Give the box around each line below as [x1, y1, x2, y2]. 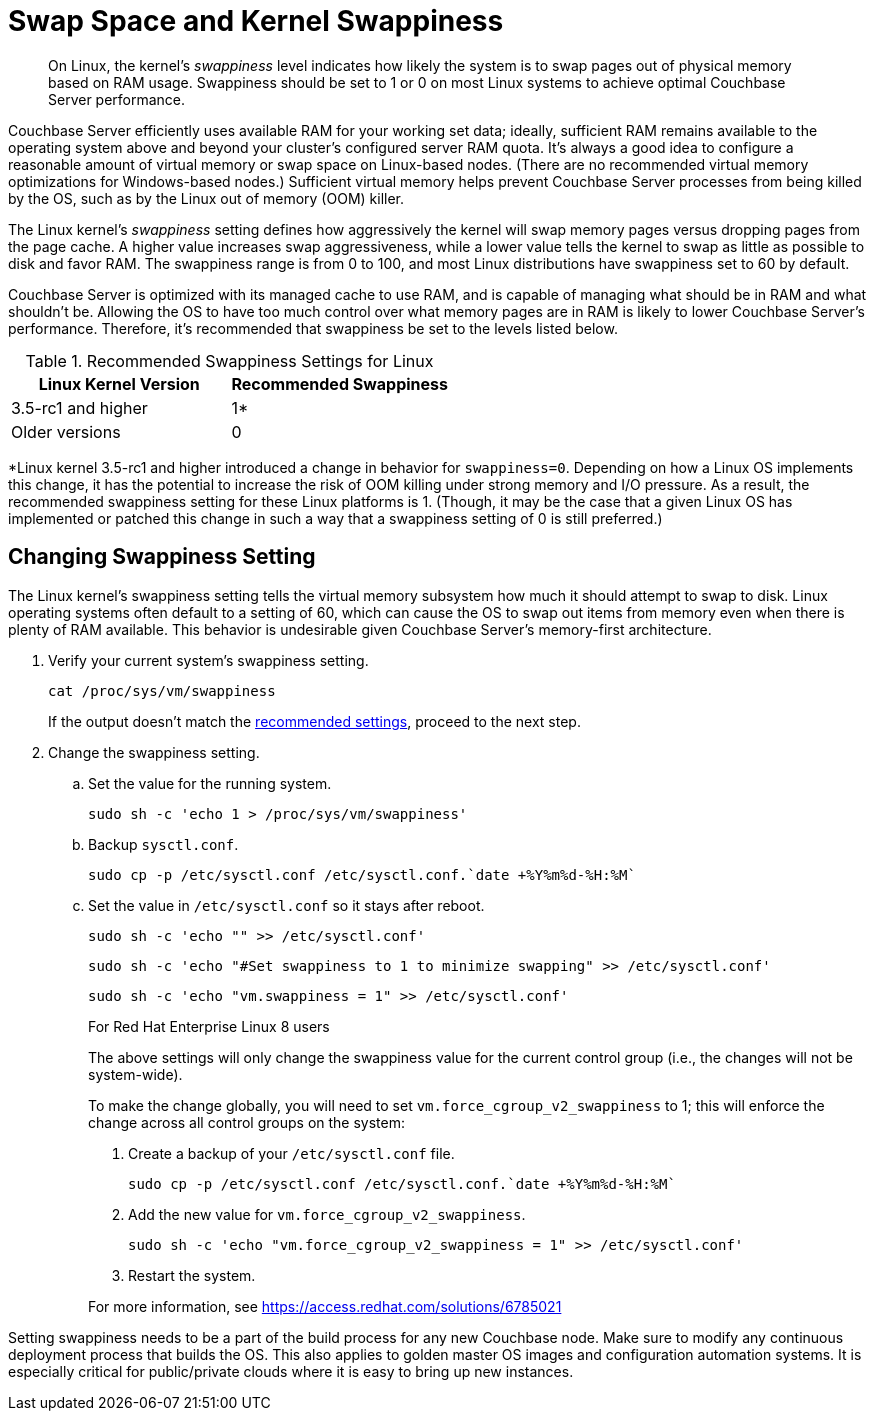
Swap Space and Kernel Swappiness [8, 4, 504, 38]
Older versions [11, 421, 121, 442]
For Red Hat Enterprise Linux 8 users [88, 1017, 330, 1035]
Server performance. [48, 90, 186, 108]
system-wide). [88, 1065, 183, 1083]
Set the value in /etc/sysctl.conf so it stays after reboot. [88, 896, 485, 914]
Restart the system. [128, 1266, 256, 1284]
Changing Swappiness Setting [8, 544, 316, 570]
